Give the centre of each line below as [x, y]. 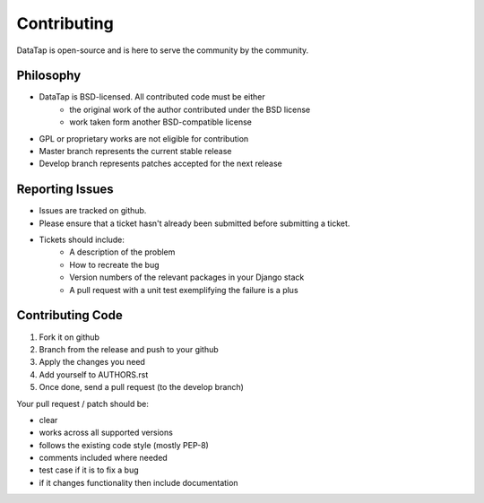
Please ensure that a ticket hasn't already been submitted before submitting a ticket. [194, 223]
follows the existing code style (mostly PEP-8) [124, 445]
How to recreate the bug [115, 265]
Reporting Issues [65, 190]
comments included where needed [103, 458]
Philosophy [49, 76]
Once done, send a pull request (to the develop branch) [141, 387]
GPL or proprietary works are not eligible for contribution [144, 138]
